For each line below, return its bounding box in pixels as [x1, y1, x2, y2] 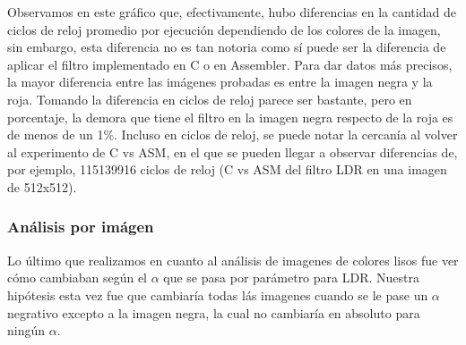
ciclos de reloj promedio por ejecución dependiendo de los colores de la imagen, [7, 20, 441, 38]
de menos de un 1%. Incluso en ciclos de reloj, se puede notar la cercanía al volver [7, 125, 458, 144]
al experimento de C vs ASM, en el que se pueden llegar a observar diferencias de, [7, 142, 458, 161]
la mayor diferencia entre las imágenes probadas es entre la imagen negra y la [7, 72, 433, 91]
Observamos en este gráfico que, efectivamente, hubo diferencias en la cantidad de [7, 3, 456, 21]
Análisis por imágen [7, 215, 154, 238]
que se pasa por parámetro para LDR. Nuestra [163, 268, 419, 287]
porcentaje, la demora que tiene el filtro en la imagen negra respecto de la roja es [7, 107, 453, 126]
